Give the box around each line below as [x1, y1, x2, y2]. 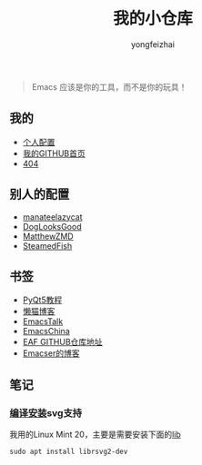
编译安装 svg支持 [9, 406, 83, 419]
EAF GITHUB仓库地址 [22, 337, 103, 348]
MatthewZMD [22, 231, 75, 242]
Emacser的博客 [22, 348, 80, 359]
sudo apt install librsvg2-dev [9, 447, 128, 457]
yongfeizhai [130, 38, 176, 50]
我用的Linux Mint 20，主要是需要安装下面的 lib [9, 429, 181, 440]
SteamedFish [22, 240, 73, 251]
